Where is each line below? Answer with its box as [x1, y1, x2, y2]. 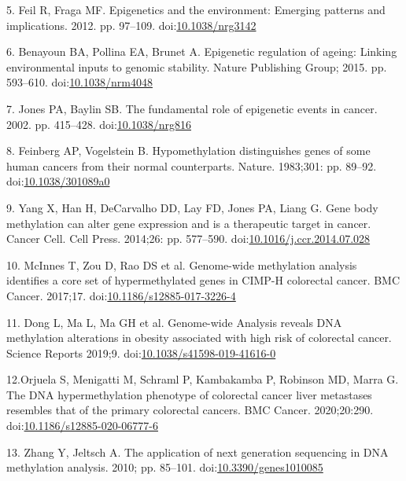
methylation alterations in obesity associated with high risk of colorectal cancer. [6, 329, 392, 346]
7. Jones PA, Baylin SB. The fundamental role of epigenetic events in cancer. [6, 100, 378, 116]
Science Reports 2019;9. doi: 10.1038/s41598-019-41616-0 [6, 344, 276, 361]
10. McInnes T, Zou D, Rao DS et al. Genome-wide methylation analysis [6, 256, 357, 273]
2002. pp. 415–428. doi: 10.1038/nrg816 [6, 116, 191, 132]
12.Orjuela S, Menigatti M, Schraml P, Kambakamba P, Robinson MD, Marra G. [6, 371, 399, 387]
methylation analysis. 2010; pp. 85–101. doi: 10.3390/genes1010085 [6, 459, 323, 475]
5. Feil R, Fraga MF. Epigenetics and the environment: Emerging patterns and [6, 2, 386, 17]
